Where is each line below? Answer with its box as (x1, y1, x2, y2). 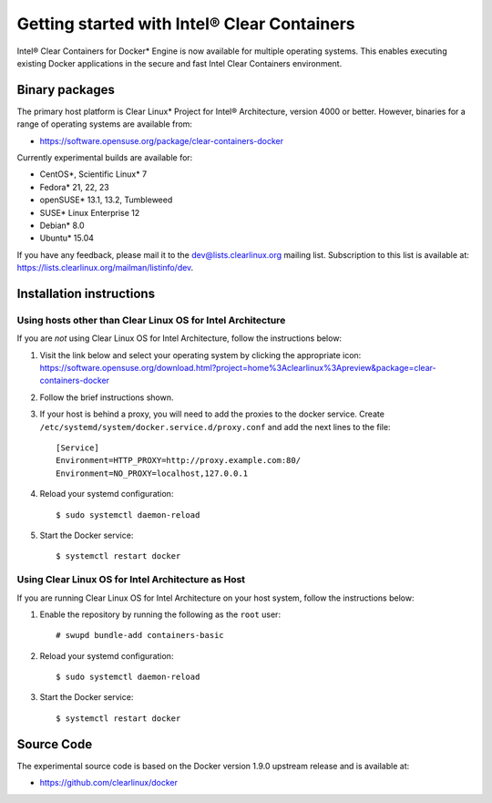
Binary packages (16, 82, 116, 98)
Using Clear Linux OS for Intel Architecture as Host (16, 573, 246, 586)
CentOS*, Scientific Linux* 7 (39, 169, 148, 180)
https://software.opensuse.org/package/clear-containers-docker (39, 135, 284, 146)
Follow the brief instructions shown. (39, 392, 174, 403)
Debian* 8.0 (39, 220, 86, 231)
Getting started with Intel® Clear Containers (16, 14, 355, 34)
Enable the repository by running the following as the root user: (39, 609, 282, 620)
